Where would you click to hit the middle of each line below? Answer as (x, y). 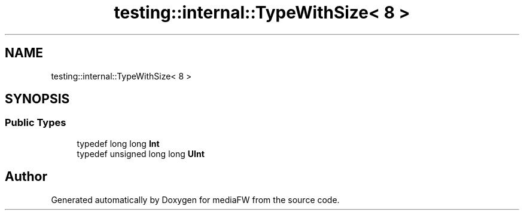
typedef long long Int (118, 143)
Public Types (36, 123)
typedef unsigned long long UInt (141, 153)
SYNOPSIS (37, 99)
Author (26, 177)
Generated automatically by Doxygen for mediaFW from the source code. (195, 199)
